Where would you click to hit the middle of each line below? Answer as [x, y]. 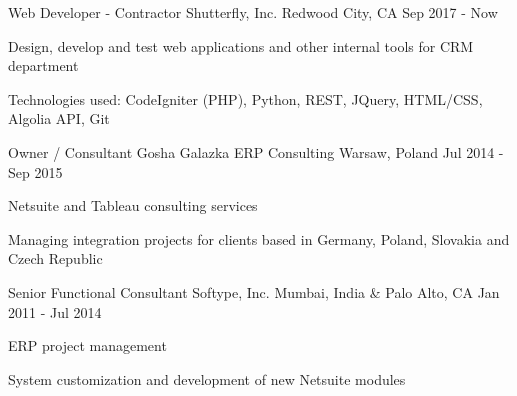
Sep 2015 [35, 171]
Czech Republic [55, 258]
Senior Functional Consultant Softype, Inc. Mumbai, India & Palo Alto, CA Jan [254, 291]
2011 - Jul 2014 [55, 311]
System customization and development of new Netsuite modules [207, 378]
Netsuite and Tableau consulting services [133, 205]
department [43, 65]
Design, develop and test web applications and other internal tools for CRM [241, 45]
